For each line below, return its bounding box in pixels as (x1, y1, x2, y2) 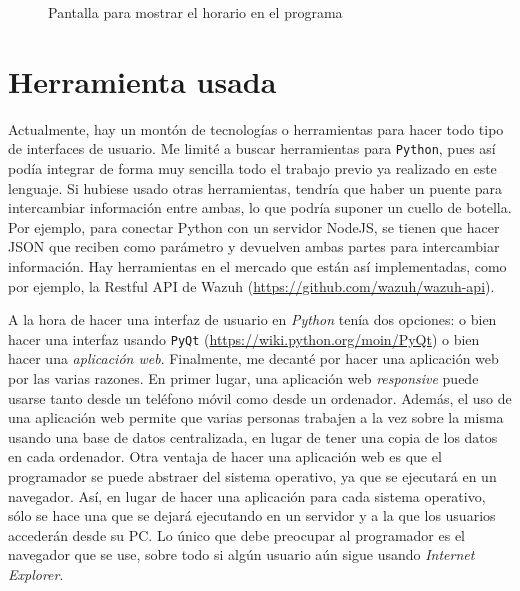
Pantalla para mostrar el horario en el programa (48, 2, 343, 22)
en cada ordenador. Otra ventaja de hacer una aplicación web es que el (8, 446, 442, 467)
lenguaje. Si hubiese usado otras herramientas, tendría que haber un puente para (8, 177, 503, 198)
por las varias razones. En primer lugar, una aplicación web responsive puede (8, 367, 479, 388)
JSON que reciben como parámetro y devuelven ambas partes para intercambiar (8, 236, 500, 257)
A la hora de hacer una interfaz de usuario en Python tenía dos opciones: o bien (8, 309, 497, 330)
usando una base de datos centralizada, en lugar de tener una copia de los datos (8, 426, 498, 447)
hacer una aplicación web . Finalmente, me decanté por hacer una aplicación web (8, 348, 499, 369)
